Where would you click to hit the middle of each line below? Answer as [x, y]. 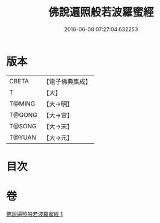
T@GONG [23, 114]
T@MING [22, 104]
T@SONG [23, 126]
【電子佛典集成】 [67, 82]
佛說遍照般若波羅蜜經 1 [35, 214]
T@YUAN [23, 137]
